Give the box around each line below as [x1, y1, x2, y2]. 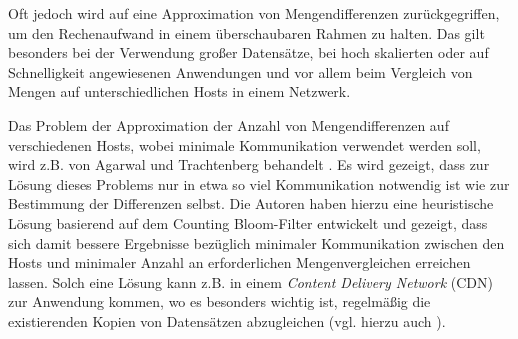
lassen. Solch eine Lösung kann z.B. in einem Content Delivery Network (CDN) [8, 271, 493, 292]
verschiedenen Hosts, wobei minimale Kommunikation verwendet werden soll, [8, 134, 481, 155]
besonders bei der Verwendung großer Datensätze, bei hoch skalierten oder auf [8, 42, 489, 63]
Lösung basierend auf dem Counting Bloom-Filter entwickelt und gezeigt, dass [8, 212, 488, 233]
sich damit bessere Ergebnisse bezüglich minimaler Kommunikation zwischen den [8, 232, 505, 253]
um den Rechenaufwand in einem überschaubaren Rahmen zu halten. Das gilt [8, 22, 485, 43]
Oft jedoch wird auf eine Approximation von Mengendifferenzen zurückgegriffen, [8, 3, 500, 23]
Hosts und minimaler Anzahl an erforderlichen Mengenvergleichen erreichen [8, 252, 471, 273]
